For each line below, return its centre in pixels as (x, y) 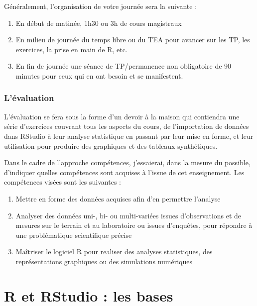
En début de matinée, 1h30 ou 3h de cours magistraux (99, 23)
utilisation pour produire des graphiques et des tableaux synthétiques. (111, 146)
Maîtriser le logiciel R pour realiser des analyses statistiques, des (114, 252)
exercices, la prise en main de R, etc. (71, 49)
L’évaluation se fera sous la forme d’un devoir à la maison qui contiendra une (122, 116)
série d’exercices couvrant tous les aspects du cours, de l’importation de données (127, 126)
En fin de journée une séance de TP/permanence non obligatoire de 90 (124, 66)
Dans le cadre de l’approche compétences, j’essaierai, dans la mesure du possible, (127, 162)
